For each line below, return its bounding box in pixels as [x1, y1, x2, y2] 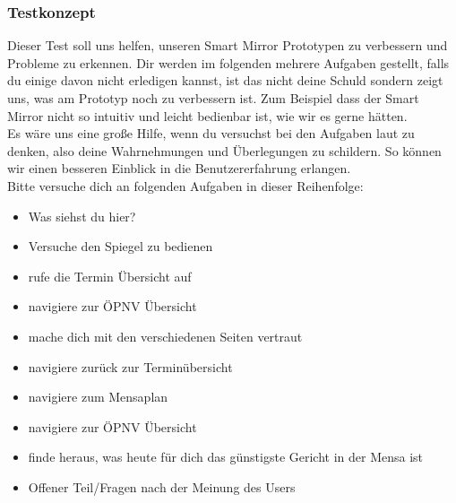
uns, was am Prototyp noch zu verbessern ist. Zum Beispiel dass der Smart [7, 89, 419, 107]
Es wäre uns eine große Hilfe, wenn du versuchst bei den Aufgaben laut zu [7, 124, 415, 143]
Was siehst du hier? [28, 206, 136, 225]
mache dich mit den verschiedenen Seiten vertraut [28, 326, 303, 345]
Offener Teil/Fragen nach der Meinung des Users [28, 477, 296, 496]
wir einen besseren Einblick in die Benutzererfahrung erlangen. [7, 159, 351, 178]
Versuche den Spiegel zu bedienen [28, 237, 213, 256]
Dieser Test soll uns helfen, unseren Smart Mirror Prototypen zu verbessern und [7, 36, 448, 55]
